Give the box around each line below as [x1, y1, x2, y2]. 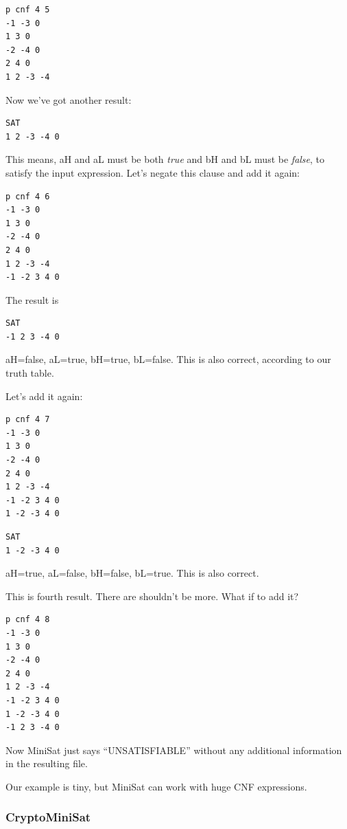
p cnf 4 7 [5, 414, 50, 425]
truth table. [5, 366, 54, 380]
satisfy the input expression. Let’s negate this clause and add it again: [5, 165, 300, 179]
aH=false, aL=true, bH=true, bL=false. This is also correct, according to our [5, 352, 331, 366]
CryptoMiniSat [5, 808, 91, 826]
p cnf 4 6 [5, 191, 50, 201]
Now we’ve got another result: [5, 92, 132, 107]
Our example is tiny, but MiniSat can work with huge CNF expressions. [5, 779, 307, 793]
